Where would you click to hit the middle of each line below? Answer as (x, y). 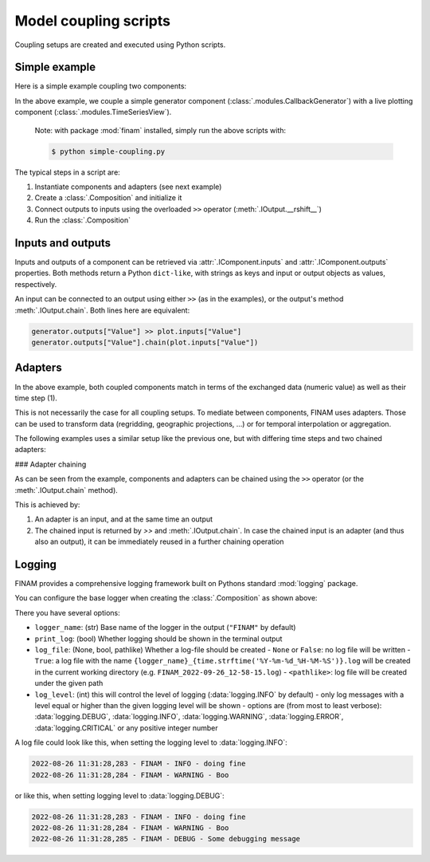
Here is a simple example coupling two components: (101, 86)
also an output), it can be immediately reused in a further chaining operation (159, 541)
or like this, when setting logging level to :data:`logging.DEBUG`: (119, 795)
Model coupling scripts (93, 21)
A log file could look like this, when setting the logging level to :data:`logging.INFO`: (151, 742)
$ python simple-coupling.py (108, 151)
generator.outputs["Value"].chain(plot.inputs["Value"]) (145, 342)
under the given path (69, 683)
